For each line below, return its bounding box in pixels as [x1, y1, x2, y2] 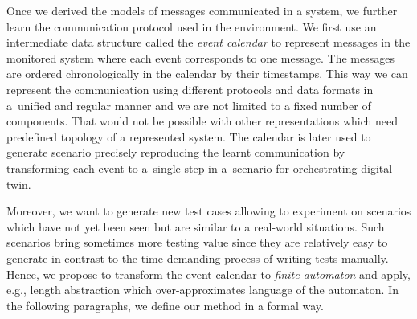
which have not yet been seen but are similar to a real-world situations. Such [6, 218, 385, 235]
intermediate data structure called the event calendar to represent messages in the [6, 34, 411, 51]
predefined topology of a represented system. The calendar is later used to [6, 128, 371, 145]
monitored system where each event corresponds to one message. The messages [6, 49, 395, 66]
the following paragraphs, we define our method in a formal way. [6, 297, 324, 313]
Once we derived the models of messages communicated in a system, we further [6, 2, 398, 18]
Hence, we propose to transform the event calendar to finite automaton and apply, [6, 265, 411, 282]
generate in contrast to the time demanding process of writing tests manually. [6, 249, 389, 266]
